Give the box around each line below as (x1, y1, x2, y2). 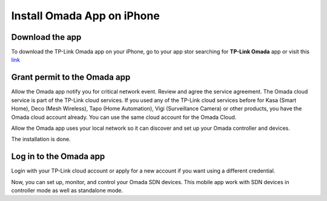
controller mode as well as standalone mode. (11, 187, 124, 194)
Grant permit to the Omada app (11, 72, 131, 83)
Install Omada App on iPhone (11, 9, 160, 22)
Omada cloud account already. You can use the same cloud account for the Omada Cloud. (11, 113, 237, 121)
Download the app (11, 32, 82, 42)
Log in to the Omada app (11, 152, 105, 162)
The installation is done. (11, 136, 71, 143)
